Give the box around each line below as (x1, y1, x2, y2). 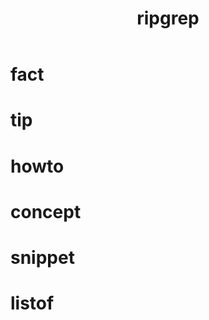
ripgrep (136, 7, 200, 30)
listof (10, 292, 55, 315)
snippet (10, 246, 75, 269)
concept (10, 200, 82, 223)
